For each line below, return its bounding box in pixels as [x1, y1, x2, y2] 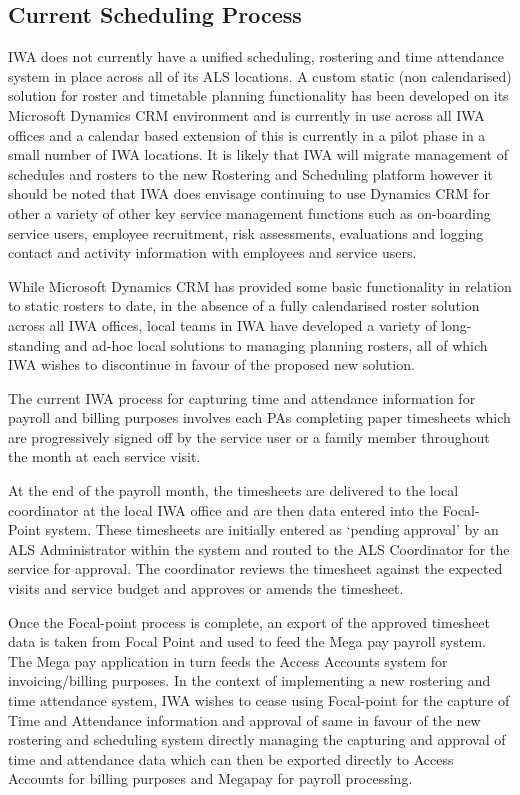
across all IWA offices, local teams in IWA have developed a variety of [8, 314, 437, 335]
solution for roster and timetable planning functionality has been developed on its [8, 85, 509, 106]
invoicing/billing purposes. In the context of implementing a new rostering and [8, 670, 491, 691]
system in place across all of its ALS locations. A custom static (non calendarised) [8, 65, 512, 86]
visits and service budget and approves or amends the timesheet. [8, 578, 404, 599]
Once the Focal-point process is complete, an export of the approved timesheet [8, 611, 491, 632]
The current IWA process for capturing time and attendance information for [8, 387, 476, 408]
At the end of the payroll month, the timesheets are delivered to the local [8, 480, 459, 501]
